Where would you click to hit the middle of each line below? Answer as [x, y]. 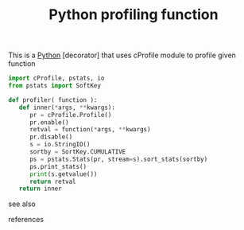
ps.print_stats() [58, 166]
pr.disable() [51, 137]
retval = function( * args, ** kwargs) [90, 130]
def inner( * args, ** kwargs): [67, 107]
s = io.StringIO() [60, 145]
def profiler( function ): [53, 100]
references [26, 220]
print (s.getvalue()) [63, 174]
